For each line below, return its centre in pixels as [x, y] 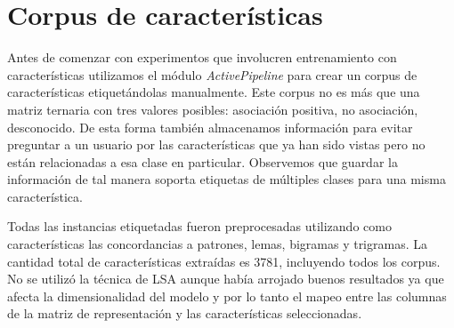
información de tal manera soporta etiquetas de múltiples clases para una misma [227, 179]
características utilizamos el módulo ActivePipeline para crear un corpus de [212, 74]
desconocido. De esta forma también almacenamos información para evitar [210, 127]
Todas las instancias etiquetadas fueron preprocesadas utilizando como [199, 226]
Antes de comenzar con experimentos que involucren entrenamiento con [202, 57]
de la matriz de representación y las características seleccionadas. [185, 313]
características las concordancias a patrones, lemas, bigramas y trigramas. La [217, 244]
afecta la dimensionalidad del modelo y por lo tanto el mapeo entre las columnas [227, 296]
